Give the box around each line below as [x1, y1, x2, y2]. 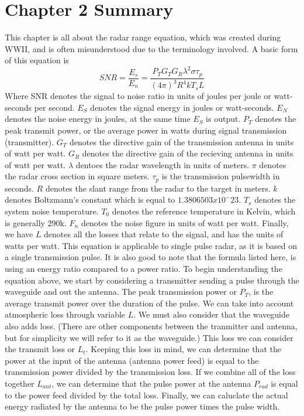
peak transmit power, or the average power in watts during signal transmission [5, 124, 287, 137]
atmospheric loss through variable [5, 308, 126, 320]
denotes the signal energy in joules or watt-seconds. [90, 101, 274, 113]
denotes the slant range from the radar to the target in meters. [45, 182, 271, 194]
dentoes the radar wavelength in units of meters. [75, 158, 250, 171]
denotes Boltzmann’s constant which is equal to [5, 193, 175, 206]
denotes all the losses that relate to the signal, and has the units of [44, 228, 284, 240]
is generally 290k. [5, 216, 67, 229]
